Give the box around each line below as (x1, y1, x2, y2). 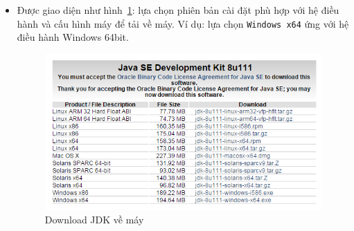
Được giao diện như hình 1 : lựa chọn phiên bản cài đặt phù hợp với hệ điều (17, 3, 339, 17)
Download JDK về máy (44, 212, 144, 226)
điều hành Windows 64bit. (17, 30, 129, 44)
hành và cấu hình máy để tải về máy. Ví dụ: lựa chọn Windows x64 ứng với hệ (17, 16, 349, 30)
